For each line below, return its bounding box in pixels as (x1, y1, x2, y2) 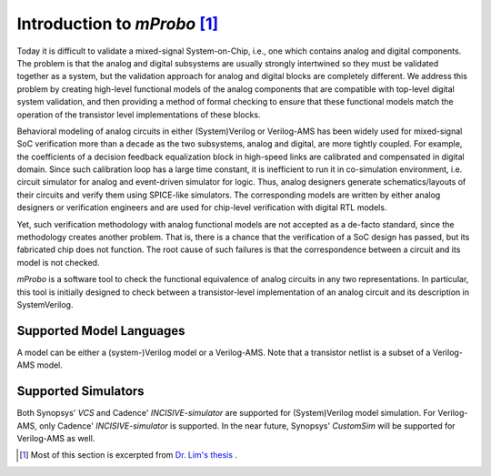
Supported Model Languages (16, 323, 185, 339)
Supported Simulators (16, 383, 145, 400)
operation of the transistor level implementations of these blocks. (16, 109, 261, 120)
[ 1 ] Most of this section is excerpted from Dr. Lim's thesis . (19, 450, 238, 461)
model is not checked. (16, 257, 100, 268)
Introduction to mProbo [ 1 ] (16, 14, 219, 34)
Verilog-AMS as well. (16, 432, 95, 443)
